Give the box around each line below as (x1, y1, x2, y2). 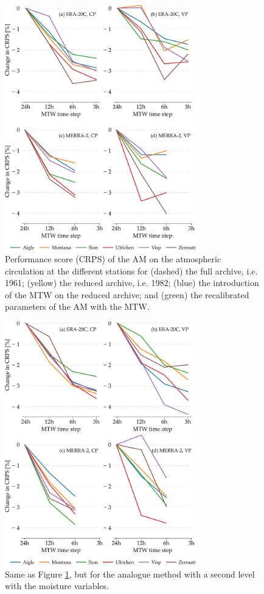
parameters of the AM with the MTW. (5, 300, 150, 313)
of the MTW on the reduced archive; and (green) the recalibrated (5, 288, 249, 301)
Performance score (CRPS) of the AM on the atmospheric (5, 252, 221, 265)
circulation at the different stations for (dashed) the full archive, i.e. (5, 264, 258, 277)
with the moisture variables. (5, 579, 109, 592)
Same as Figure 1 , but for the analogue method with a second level (5, 567, 255, 580)
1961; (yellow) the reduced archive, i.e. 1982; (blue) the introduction (5, 276, 259, 289)
